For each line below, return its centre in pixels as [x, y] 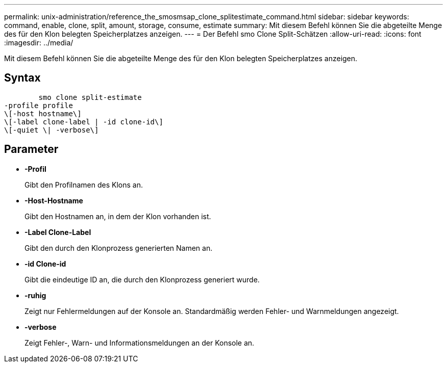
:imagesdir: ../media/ [39, 43]
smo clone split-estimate [90, 97]
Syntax [22, 78]
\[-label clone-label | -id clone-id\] [84, 122]
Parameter [31, 149]
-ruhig [35, 295]
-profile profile [39, 105]
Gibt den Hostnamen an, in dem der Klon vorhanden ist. [118, 216]
